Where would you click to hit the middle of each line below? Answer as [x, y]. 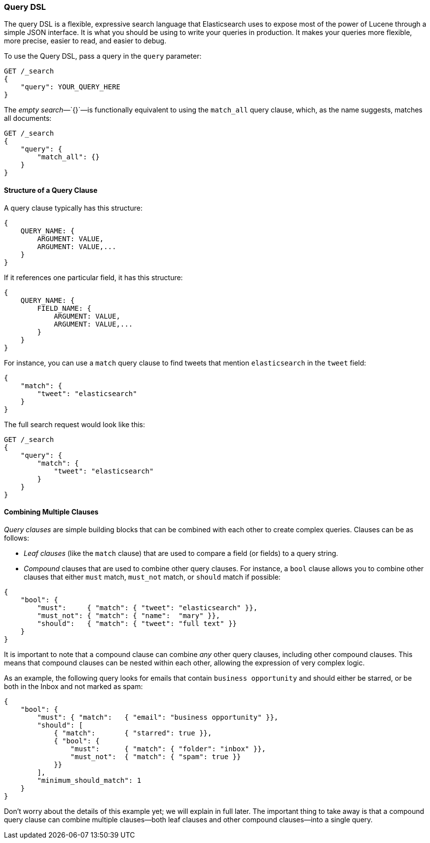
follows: [17, 538]
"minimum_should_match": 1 [89, 780]
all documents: [28, 118]
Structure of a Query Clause [51, 190]
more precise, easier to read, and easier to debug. [85, 41]
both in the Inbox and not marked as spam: [73, 686]
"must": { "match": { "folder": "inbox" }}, [168, 749]
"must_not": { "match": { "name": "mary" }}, [129, 615]
